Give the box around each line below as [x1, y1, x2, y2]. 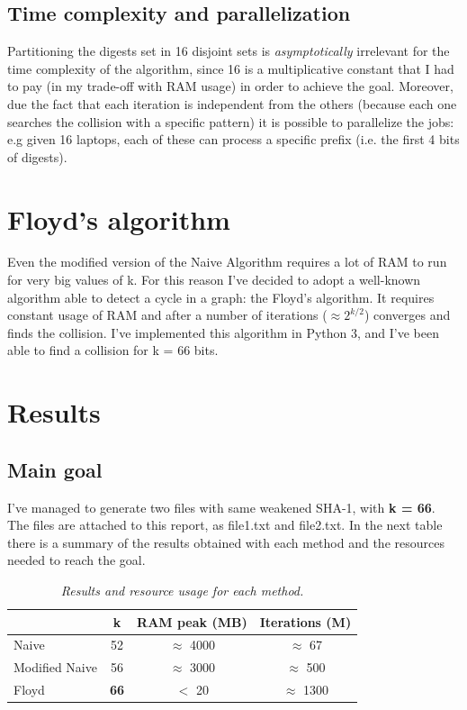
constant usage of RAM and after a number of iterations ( [7, 305, 328, 324]
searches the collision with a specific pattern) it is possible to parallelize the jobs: [7, 112, 454, 131]
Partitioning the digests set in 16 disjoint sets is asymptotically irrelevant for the [7, 41, 450, 60]
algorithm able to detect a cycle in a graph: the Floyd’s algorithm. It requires [7, 287, 435, 306]
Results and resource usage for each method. [60, 581, 304, 599]
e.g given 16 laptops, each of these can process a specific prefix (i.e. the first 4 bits [7, 130, 460, 149]
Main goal [7, 455, 103, 483]
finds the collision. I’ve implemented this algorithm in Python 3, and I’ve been [7, 323, 439, 341]
